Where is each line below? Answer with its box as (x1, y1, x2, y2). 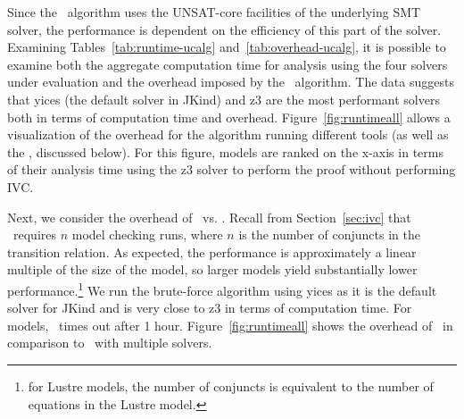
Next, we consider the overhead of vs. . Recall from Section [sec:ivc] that (7, 207, 411, 226)
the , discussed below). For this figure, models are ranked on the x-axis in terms (7, 142, 443, 161)
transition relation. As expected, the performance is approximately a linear (7, 242, 417, 261)
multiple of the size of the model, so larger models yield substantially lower (7, 260, 418, 279)
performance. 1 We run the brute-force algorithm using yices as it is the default (7, 278, 437, 299)
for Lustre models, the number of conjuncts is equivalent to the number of (28, 376, 434, 395)
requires (12, 225, 56, 244)
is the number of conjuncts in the (238, 225, 420, 244)
